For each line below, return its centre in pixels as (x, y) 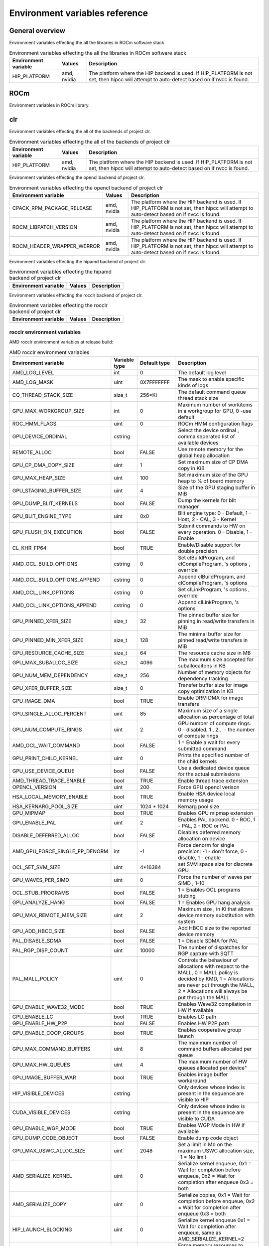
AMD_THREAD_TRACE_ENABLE (49, 780)
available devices (198, 443)
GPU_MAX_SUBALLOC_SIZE (45, 662)
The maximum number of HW (212, 1062)
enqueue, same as (199, 1233)
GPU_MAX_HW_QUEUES (41, 1065)
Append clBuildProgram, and (211, 577)
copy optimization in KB (205, 691)
